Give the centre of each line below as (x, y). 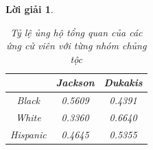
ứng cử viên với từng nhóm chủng (76, 46)
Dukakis (123, 83)
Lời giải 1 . (30, 9)
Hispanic (28, 134)
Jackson (75, 83)
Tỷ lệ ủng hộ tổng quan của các (76, 32)
